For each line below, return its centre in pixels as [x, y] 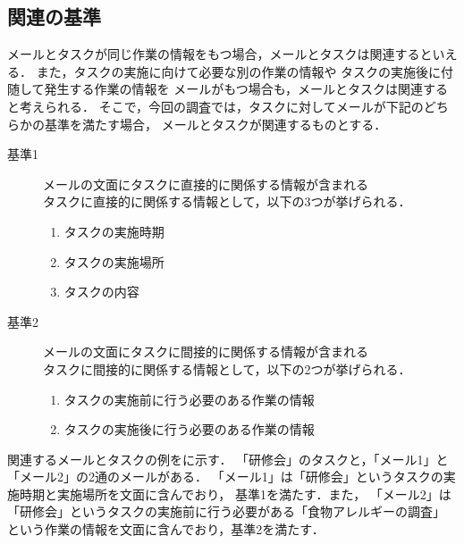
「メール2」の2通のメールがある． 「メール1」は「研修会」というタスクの [225, 477]
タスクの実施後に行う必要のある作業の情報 [189, 429]
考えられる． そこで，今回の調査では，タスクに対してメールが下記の [221, 106]
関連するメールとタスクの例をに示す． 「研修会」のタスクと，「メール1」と [228, 459]
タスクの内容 [101, 292]
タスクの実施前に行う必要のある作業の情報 [189, 399]
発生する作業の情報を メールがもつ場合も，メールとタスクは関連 [234, 89]
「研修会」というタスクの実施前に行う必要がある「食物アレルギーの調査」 [226, 511]
